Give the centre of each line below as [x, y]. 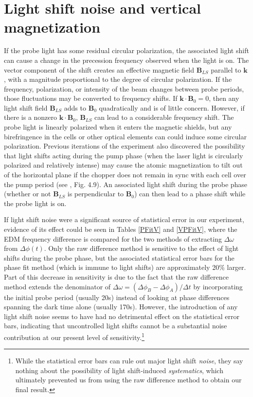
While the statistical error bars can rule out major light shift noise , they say [129, 361]
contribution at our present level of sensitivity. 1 [74, 336]
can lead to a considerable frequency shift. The [164, 117]
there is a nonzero [31, 117]
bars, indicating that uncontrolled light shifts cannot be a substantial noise [116, 326]
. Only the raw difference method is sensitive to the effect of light [141, 248]
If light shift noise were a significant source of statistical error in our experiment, [124, 219]
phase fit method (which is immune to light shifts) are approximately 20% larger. [125, 267]
